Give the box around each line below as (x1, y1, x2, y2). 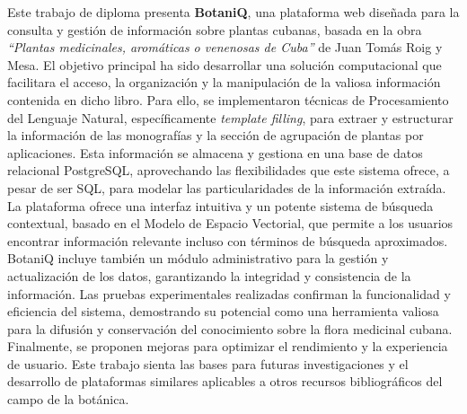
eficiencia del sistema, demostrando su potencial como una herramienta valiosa (7, 302, 439, 321)
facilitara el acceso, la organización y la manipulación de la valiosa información (7, 73, 441, 92)
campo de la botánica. (7, 390, 129, 409)
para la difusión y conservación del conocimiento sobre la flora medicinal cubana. (7, 319, 453, 338)
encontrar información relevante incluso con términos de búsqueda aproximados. (7, 231, 448, 250)
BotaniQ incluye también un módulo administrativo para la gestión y (7, 249, 389, 268)
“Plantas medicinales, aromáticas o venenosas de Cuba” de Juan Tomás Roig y (7, 38, 443, 57)
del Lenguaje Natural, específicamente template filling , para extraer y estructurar (7, 108, 454, 127)
